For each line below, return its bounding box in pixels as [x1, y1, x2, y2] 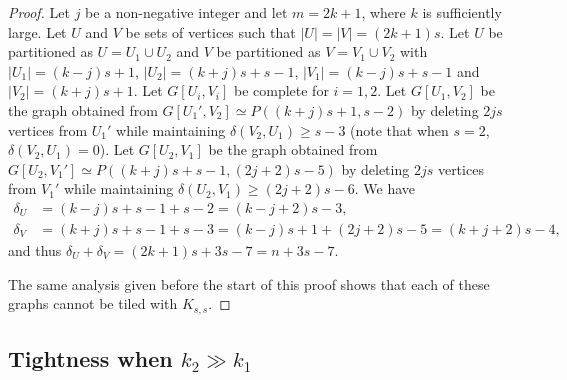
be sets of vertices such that [125, 21, 296, 42]
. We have [354, 178, 415, 199]
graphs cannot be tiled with [8, 293, 178, 314]
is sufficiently [422, 2, 502, 22]
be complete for [233, 80, 329, 101]
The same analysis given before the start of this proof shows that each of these [8, 273, 490, 294]
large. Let [8, 21, 67, 42]
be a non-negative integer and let [85, 2, 288, 22]
